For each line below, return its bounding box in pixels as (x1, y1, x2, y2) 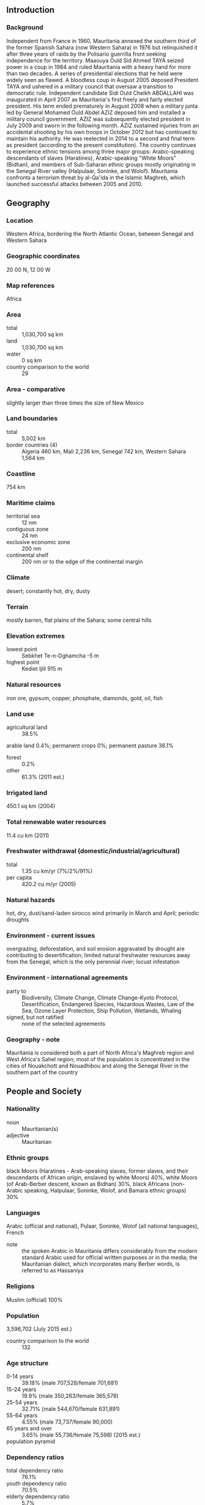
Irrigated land (6, 788, 48, 797)
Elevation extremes (6, 632, 65, 640)
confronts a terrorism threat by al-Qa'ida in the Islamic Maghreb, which (6, 174, 185, 181)
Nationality (6, 1105, 40, 1113)
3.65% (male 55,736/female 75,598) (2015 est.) (21, 1432, 141, 1439)
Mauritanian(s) (21, 1125, 59, 1132)
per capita (6, 873, 32, 881)
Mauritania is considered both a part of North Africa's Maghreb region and (6, 1049, 194, 1056)
